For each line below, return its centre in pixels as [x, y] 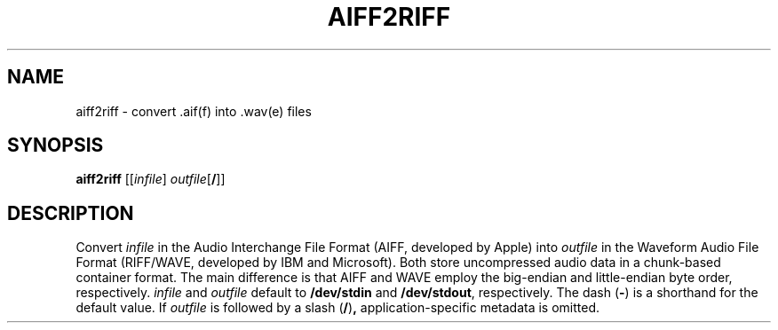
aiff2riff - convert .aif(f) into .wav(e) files [194, 111]
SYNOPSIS [56, 145]
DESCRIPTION [71, 213]
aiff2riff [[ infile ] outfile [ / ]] [151, 179]
